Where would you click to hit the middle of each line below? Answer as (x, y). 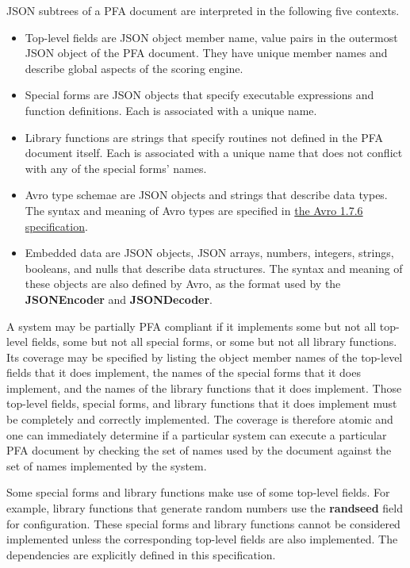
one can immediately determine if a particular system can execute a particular (197, 434)
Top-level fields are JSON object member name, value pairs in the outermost (211, 37)
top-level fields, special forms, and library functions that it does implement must (202, 403)
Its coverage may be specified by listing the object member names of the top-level (205, 357)
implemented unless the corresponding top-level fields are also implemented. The (202, 539)
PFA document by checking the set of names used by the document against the (199, 450)
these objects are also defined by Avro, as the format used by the (183, 284)
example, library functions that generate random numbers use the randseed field (205, 508)
